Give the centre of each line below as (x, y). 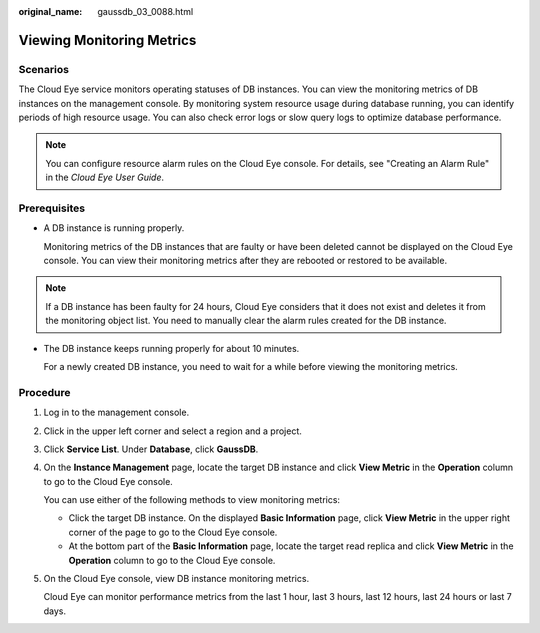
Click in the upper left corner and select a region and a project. (172, 431)
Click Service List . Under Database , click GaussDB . (151, 449)
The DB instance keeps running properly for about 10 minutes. (171, 348)
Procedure (44, 392)
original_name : (50, 11)
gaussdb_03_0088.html (145, 11)
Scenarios (44, 69)
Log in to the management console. (116, 412)
